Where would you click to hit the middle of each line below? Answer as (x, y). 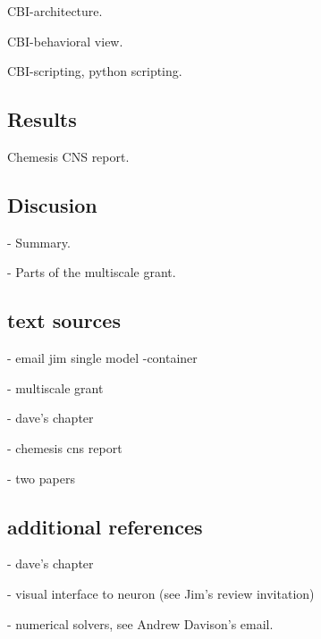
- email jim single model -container (102, 358)
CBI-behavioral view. (65, 41)
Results (42, 119)
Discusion (52, 204)
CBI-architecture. (55, 11)
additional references (105, 526)
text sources (64, 320)
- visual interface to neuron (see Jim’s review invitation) (161, 593)
